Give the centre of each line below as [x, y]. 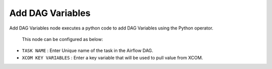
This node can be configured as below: [62, 39]
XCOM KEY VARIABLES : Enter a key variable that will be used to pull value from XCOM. [113, 57]
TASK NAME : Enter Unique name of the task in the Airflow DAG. [88, 50]
